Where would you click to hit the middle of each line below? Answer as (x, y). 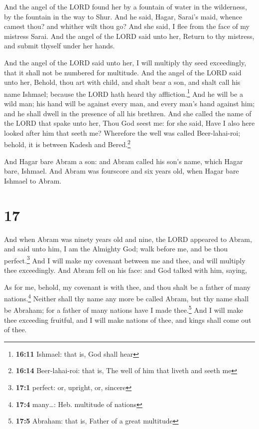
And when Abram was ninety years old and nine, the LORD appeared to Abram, (128, 239)
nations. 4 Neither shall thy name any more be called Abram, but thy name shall (127, 298)
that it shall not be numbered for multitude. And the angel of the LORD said (123, 72)
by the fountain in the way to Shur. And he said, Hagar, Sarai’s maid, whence (123, 16)
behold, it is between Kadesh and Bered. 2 (67, 144)
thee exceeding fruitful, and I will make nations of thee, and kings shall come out (128, 320)
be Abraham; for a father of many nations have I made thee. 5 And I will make (124, 309)
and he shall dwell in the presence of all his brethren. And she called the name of (128, 113)
